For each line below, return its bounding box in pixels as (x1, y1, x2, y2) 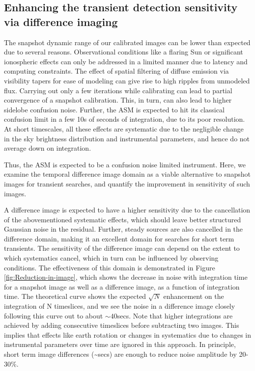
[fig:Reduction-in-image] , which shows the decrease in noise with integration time (4, 272, 248, 282)
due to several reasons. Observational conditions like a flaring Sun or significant (4, 47, 243, 57)
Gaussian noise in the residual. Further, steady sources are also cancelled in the (4, 224, 243, 234)
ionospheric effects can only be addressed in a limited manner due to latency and (4, 56, 248, 66)
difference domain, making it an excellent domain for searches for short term (4, 233, 234, 243)
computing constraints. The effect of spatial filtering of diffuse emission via (4, 66, 229, 76)
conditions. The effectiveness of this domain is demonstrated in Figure (4, 262, 215, 272)
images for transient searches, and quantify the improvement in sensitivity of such (4, 178, 250, 188)
